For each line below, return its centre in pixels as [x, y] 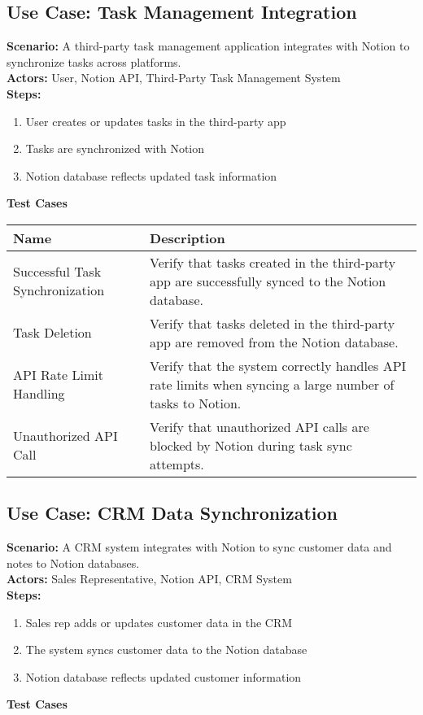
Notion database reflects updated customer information [164, 676]
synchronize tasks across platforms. [94, 61]
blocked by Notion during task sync [251, 445]
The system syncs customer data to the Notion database [166, 650]
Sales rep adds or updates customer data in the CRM [159, 622]
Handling [39, 394]
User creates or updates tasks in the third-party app [156, 121]
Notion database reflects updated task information [151, 175]
